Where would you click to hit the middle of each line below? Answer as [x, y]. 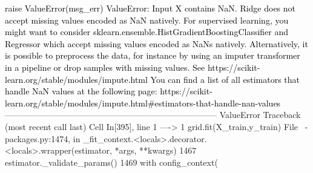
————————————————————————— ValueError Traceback [153, 115]
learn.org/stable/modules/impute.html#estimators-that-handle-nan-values [143, 103]
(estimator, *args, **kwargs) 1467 [134, 150]
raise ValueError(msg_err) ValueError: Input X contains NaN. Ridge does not [150, 8]
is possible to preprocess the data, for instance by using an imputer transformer [153, 55]
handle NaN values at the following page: [81, 91]
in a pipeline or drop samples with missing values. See [105, 67]
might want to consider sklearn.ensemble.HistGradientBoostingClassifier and [147, 32]
